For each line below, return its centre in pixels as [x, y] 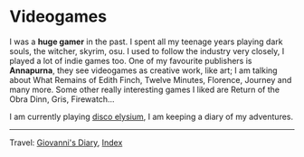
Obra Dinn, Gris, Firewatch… [62, 99]
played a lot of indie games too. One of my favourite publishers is [131, 60]
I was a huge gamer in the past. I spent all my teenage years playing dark [146, 42]
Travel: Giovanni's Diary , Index [66, 143]
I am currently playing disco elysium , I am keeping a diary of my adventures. [152, 116]
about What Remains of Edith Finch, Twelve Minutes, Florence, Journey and [151, 79]
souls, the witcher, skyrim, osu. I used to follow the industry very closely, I [147, 51]
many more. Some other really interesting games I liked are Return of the [145, 89]
